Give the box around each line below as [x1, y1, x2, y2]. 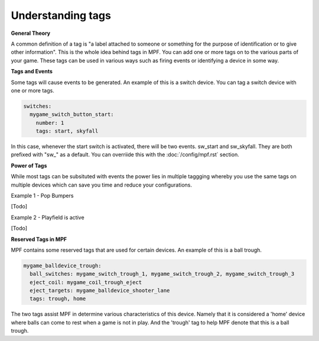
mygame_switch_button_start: [30, 111, 115, 118]
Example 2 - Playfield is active [11, 214, 85, 221]
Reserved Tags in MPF [11, 236, 67, 243]
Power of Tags [11, 162, 47, 169]
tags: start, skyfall [35, 128, 99, 134]
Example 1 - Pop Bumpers [11, 192, 74, 199]
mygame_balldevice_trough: [23, 262, 102, 269]
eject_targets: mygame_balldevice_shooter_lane [30, 287, 170, 294]
